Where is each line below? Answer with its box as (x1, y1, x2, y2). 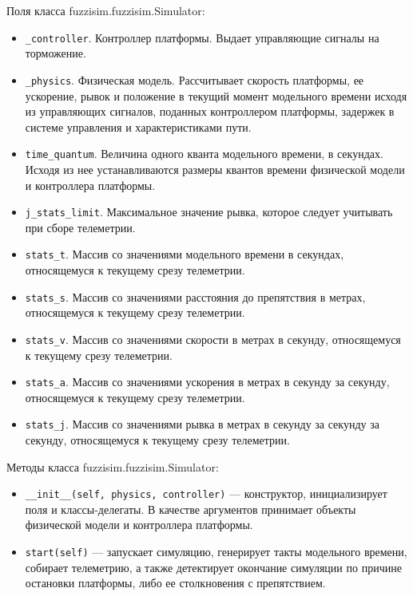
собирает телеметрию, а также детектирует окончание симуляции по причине (25, 559, 402, 575)
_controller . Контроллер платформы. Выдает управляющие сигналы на (25, 29, 379, 45)
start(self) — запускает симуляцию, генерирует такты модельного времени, (25, 543, 407, 560)
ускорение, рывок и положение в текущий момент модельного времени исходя (25, 87, 407, 104)
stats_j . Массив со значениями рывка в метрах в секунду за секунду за (25, 416, 379, 432)
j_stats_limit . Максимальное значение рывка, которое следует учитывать (25, 203, 393, 220)
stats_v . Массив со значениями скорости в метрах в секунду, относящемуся (25, 330, 401, 347)
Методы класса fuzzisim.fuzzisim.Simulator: (6, 458, 219, 475)
